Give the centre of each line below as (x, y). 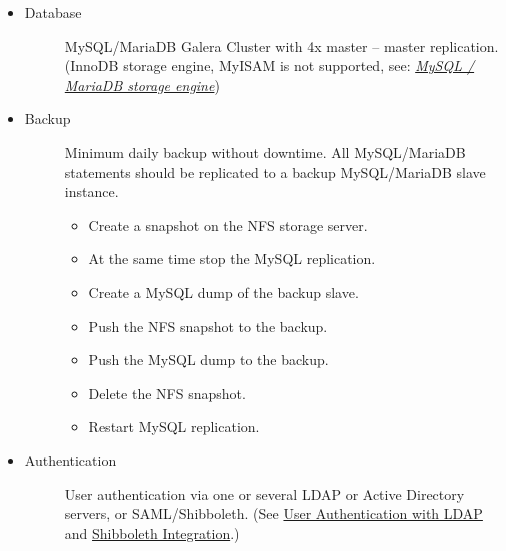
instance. (91, 191)
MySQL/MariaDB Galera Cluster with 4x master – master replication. (281, 45)
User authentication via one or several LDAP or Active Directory (264, 493)
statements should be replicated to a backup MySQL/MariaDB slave (275, 171)
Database (53, 12)
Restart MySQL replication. (174, 426)
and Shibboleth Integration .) (152, 532)
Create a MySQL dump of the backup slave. (223, 291)
